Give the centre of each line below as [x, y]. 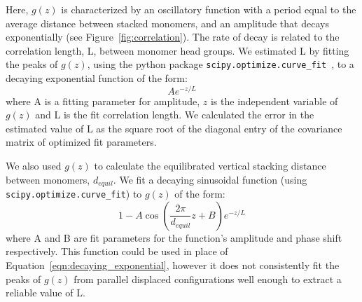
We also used [34, 166]
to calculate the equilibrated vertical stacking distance [210, 166]
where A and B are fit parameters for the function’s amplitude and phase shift [174, 237]
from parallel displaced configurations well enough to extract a [208, 279]
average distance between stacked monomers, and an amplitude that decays [167, 23]
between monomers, [48, 179]
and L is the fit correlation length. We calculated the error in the [175, 115]
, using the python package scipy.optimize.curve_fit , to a [221, 64]
